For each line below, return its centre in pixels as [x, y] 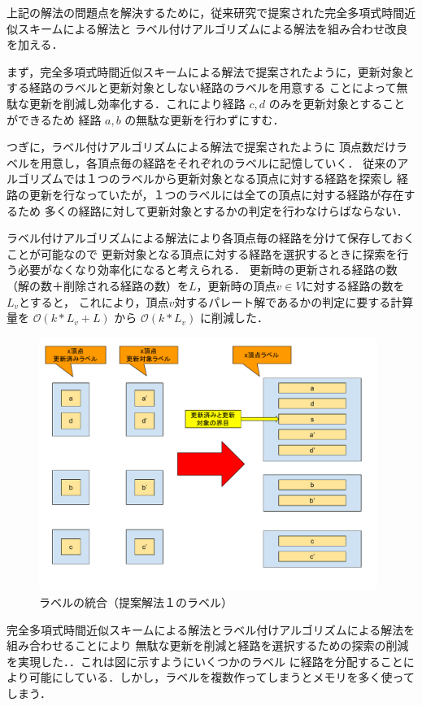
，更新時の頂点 [236, 285]
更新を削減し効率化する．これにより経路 [137, 103]
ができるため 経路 [54, 119]
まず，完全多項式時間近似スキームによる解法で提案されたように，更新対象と [211, 71]
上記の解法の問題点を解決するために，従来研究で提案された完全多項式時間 [206, 12]
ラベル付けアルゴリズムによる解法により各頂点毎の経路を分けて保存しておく [211, 238]
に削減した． [234, 318]
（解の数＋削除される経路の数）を [98, 285]
